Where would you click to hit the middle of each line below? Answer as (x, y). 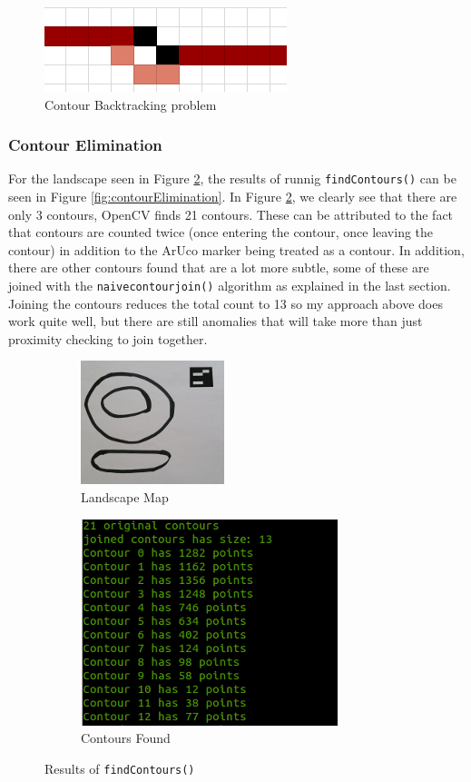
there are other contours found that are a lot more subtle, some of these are (219, 267)
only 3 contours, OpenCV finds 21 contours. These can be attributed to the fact (231, 214)
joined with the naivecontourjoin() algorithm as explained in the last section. (230, 286)
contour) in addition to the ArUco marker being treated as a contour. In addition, (236, 249)
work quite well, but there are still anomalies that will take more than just (216, 321)
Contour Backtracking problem (131, 104)
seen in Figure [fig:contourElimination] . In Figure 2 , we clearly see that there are (233, 197)
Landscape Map (125, 497)
